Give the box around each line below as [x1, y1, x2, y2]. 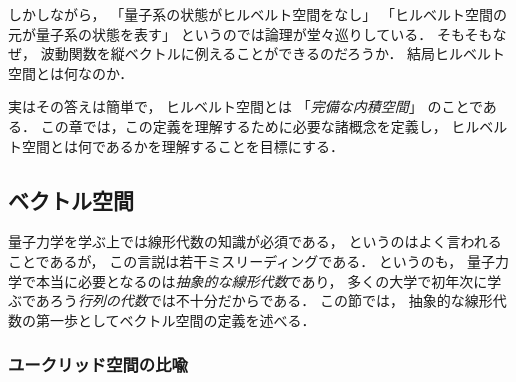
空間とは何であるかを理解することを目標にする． [21, 135, 344, 156]
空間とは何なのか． [8, 62, 134, 83]
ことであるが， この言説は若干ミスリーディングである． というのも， [8, 250, 463, 271]
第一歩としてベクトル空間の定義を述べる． [35, 309, 316, 330]
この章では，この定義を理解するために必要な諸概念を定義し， [40, 115, 447, 136]
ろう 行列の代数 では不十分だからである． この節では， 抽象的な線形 [49, 290, 493, 311]
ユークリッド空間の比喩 [8, 352, 188, 377]
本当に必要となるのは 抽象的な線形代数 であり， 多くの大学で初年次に [35, 270, 488, 291]
